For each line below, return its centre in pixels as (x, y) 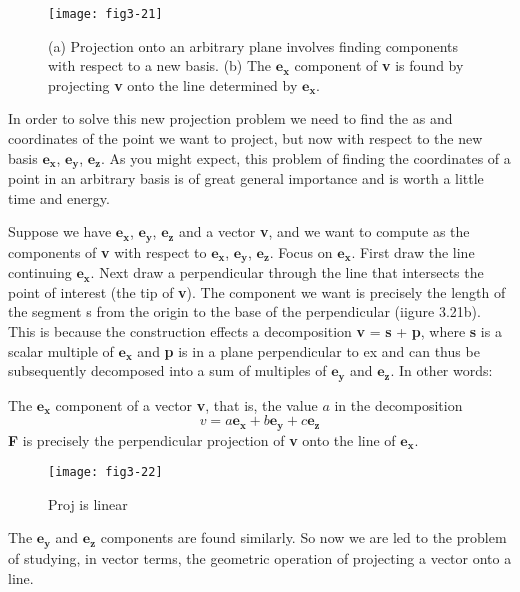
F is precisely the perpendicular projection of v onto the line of (202, 439)
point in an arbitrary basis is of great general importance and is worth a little (246, 178)
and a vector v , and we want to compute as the (324, 231)
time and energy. (59, 197)
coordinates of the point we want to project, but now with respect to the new (245, 138)
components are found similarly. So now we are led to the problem (303, 537)
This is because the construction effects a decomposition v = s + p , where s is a (255, 330)
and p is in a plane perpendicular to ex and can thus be (308, 350)
